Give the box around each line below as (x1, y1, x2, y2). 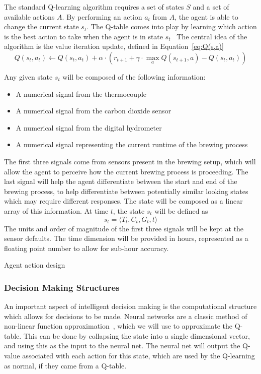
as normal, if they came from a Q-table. (4, 360, 127, 370)
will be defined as (154, 205, 208, 216)
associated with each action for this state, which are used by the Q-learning (22, 350, 255, 361)
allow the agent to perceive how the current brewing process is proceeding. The (4, 166, 248, 176)
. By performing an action (62, 11, 142, 22)
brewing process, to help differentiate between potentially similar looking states (4, 185, 248, 196)
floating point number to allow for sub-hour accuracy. (4, 242, 169, 253)
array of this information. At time (4, 205, 109, 216)
